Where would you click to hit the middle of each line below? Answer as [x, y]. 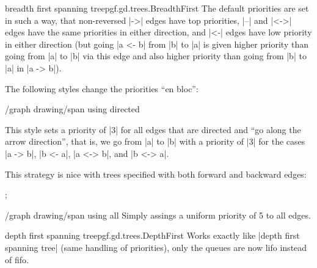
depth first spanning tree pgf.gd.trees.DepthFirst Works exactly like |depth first [152, 235]
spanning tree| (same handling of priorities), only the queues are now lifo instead [156, 247]
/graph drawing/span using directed [72, 109]
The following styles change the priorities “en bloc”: [102, 88]
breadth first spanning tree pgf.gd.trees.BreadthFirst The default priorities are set [157, 8]
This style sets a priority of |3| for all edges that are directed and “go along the [153, 129]
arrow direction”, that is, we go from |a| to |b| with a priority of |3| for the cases [155, 141]
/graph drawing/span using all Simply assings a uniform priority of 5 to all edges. [158, 215]
